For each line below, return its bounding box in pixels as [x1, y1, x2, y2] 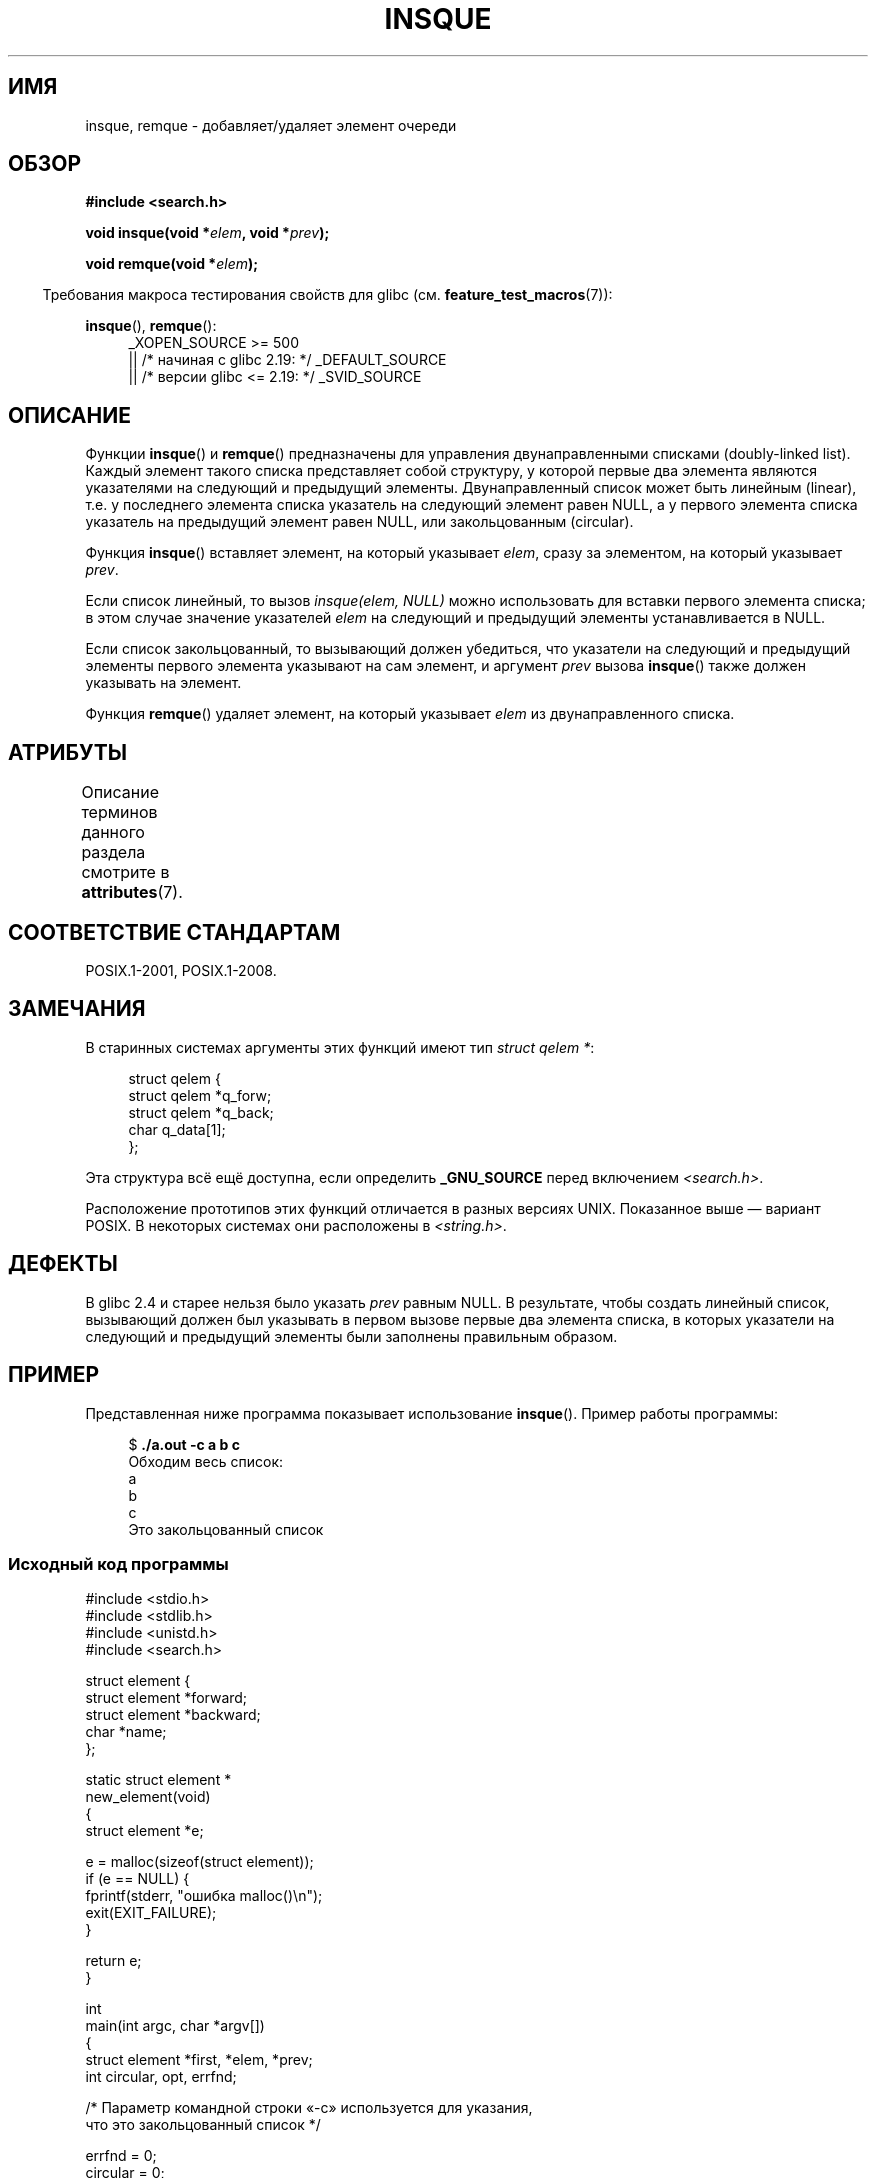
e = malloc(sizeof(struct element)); [85, 1853, 314, 1871]
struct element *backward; [85, 1706, 261, 1724]
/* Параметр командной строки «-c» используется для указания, [85, 2099, 533, 2117]
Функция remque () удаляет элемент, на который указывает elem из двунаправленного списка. [85, 705, 735, 723]
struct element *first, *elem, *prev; [85, 2051, 313, 2069]
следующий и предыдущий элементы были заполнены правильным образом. [85, 1327, 618, 1345]
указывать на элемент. [85, 674, 242, 692]
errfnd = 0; [85, 2147, 157, 2165]
